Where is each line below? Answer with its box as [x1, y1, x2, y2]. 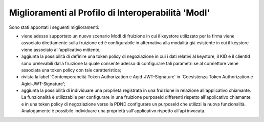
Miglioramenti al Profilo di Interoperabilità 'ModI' [9, 7, 210, 18]
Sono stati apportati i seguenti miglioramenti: [9, 24, 100, 30]
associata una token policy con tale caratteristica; [21, 67, 122, 73]
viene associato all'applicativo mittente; [21, 47, 101, 52]
